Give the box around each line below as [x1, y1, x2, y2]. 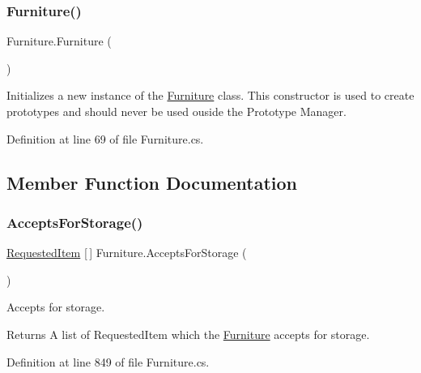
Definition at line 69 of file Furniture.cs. [6, 130, 204, 147]
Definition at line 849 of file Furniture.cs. [6, 353, 210, 370]
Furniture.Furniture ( [6, 32, 112, 49]
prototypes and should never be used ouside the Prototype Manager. [6, 103, 347, 119]
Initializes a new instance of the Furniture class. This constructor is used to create [6, 87, 415, 104]
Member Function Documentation [6, 169, 298, 195]
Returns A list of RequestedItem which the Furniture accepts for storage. [6, 325, 370, 342]
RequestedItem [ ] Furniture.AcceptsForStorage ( [6, 244, 247, 261]
